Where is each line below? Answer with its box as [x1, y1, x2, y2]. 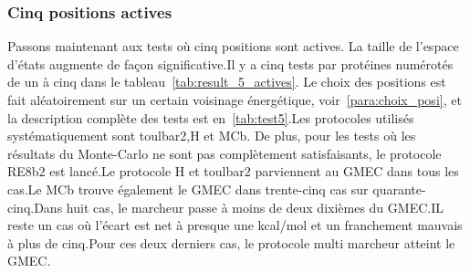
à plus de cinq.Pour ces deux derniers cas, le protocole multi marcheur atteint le [7, 233, 455, 252]
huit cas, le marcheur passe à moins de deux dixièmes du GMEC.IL [66, 197, 444, 216]
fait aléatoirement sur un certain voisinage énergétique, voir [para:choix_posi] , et [7, 90, 462, 109]
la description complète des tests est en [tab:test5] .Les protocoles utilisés [7, 108, 414, 127]
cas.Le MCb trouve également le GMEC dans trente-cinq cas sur [7, 179, 369, 198]
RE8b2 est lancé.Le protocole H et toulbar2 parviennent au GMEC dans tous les [7, 162, 459, 181]
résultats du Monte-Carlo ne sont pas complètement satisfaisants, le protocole [7, 143, 442, 163]
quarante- [372, 179, 426, 198]
